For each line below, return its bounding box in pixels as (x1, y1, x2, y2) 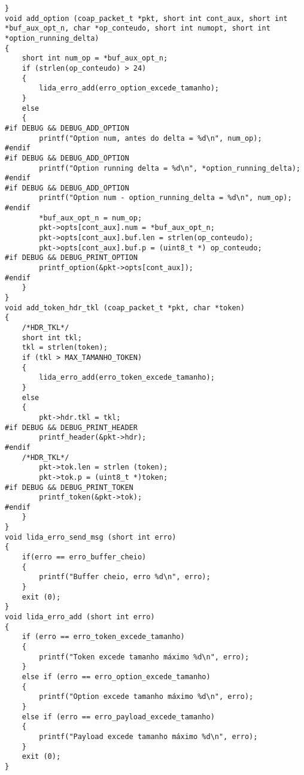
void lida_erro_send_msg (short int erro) (5, 532, 177, 541)
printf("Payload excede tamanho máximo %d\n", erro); (39, 732, 258, 741)
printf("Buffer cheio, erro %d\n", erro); (39, 573, 211, 582)
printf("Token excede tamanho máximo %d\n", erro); (39, 652, 250, 661)
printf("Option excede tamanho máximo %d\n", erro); (39, 692, 254, 701)
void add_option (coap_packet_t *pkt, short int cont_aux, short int (5, 14, 288, 23)
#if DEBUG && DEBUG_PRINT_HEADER (5, 423, 138, 432)
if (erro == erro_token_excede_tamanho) (22, 632, 185, 641)
